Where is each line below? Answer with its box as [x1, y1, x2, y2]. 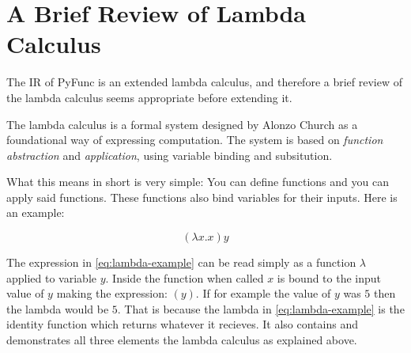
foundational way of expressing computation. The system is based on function [6, 131, 383, 148]
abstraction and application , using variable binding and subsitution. [6, 146, 333, 163]
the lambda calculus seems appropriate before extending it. [6, 89, 292, 105]
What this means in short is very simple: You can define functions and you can [6, 173, 389, 190]
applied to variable [6, 269, 97, 286]
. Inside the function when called [105, 269, 264, 286]
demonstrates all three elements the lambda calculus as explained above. [6, 332, 357, 348]
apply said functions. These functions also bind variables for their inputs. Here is [6, 188, 398, 205]
